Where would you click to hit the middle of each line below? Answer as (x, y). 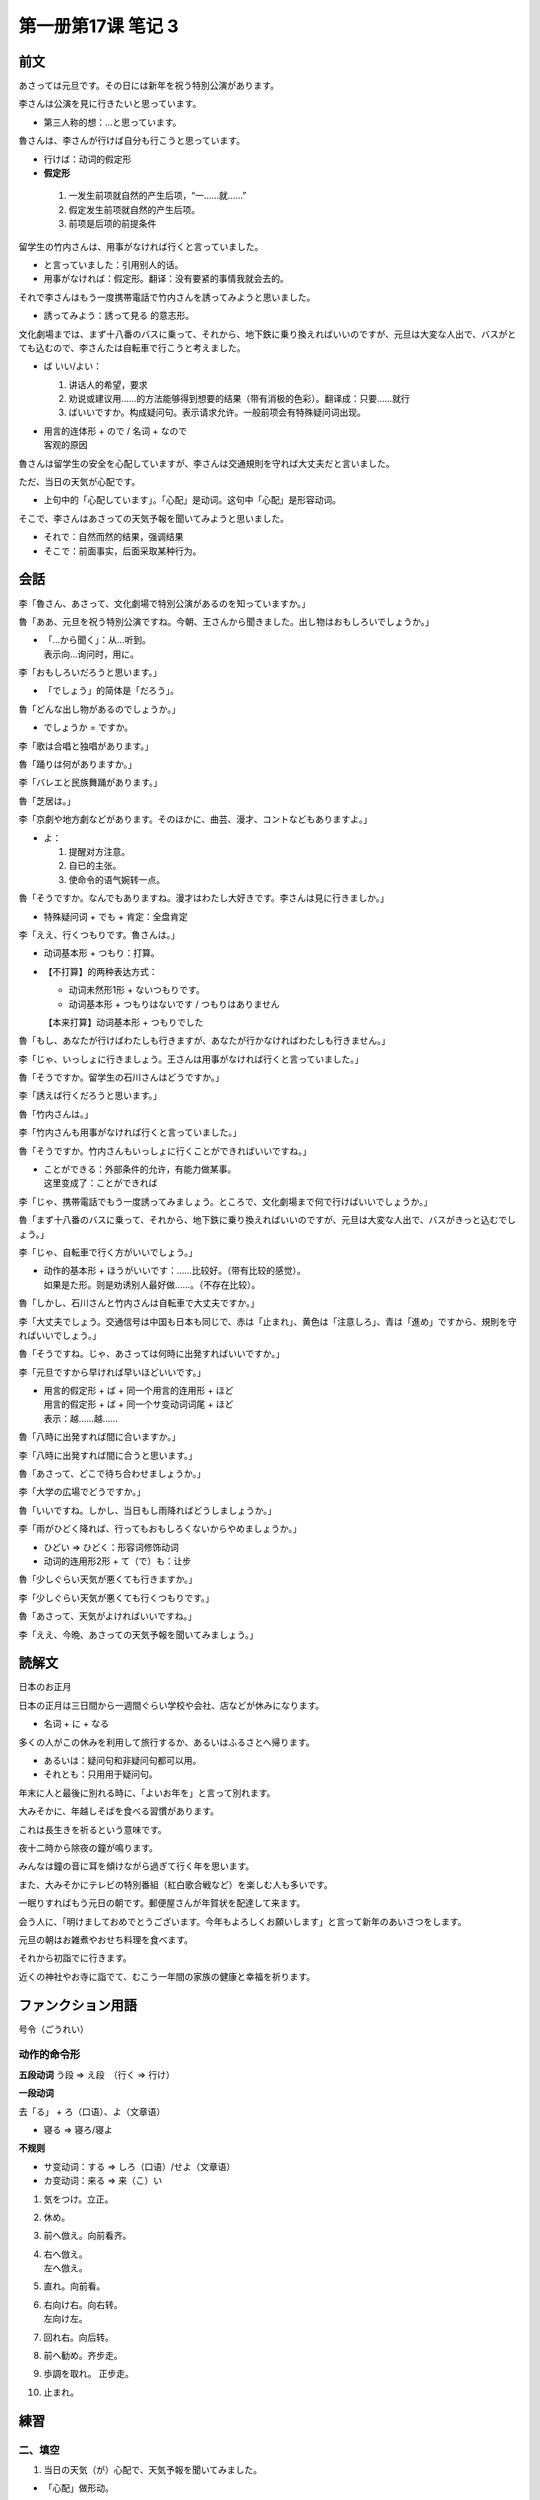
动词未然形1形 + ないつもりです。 (136, 990)
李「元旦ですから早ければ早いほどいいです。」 (112, 1372)
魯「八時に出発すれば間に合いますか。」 (99, 1437)
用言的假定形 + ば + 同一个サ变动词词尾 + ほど (138, 1404)
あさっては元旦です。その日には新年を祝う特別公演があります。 (149, 86)
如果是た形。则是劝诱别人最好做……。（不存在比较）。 (152, 1284)
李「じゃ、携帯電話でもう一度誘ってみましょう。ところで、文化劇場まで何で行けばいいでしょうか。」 (225, 1201)
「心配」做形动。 (78, 2488)
